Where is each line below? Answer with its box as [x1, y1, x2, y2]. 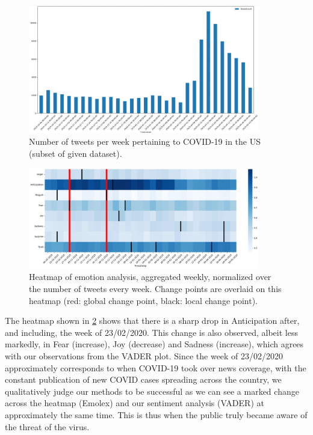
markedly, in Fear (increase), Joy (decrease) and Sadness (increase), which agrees [5, 338, 304, 350]
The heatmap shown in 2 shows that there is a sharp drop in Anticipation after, [5, 314, 300, 327]
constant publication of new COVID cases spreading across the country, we [5, 373, 282, 386]
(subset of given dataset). [29, 147, 122, 159]
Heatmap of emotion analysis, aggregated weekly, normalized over [29, 270, 271, 283]
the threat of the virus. [5, 420, 90, 433]
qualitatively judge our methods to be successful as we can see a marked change [5, 385, 299, 397]
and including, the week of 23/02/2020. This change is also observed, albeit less [5, 326, 298, 338]
